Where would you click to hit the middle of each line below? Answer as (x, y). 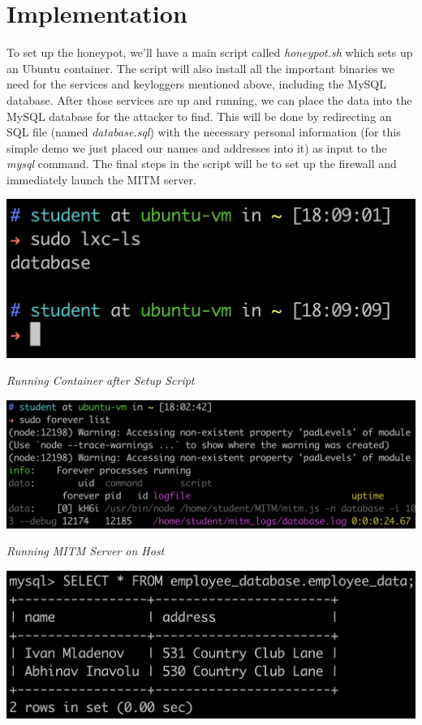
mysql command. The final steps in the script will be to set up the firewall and (202, 164)
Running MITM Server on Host (86, 551)
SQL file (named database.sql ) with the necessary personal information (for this (204, 132)
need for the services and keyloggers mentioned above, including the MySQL (196, 84)
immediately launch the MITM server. (101, 179)
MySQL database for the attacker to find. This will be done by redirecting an (199, 116)
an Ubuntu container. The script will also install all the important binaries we (201, 68)
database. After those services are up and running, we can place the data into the (209, 99)
